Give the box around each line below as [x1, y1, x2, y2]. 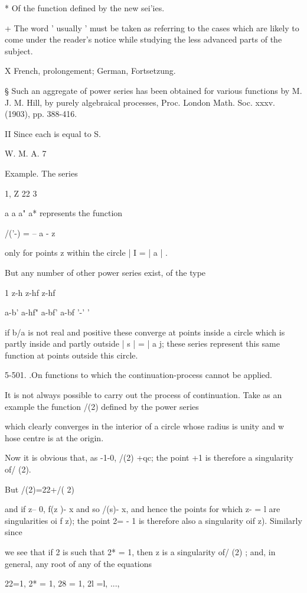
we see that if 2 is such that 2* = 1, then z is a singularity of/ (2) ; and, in [5, 546, 276, 558]
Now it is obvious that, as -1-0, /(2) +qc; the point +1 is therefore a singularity [5, 451, 293, 464]
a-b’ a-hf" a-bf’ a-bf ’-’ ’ [5, 306, 90, 318]
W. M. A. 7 [5, 147, 47, 159]
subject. [5, 44, 33, 57]
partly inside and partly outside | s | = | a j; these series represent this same [5, 337, 280, 350]
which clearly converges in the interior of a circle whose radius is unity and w [5, 420, 285, 432]
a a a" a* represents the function [5, 207, 123, 219]
